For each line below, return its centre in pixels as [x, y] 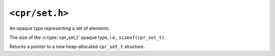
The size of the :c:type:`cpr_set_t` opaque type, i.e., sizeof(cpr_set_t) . [88, 37]
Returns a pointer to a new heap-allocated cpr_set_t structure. [77, 47]
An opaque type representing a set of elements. [60, 28]
